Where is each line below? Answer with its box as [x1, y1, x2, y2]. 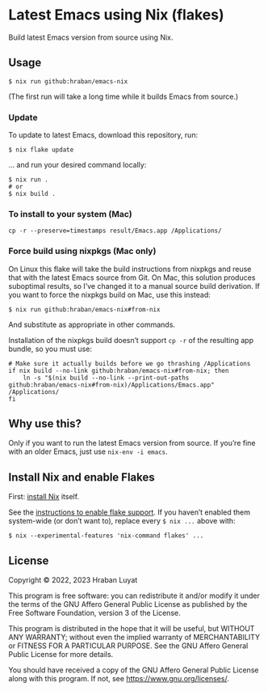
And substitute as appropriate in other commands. [8, 320, 176, 329]
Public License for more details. [8, 650, 114, 659]
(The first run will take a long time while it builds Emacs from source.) [8, 91, 239, 101]
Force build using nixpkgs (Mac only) [8, 245, 157, 256]
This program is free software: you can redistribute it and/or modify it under [8, 591, 260, 600]
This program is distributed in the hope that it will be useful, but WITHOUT [8, 624, 255, 634]
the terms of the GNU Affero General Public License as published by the [8, 600, 248, 609]
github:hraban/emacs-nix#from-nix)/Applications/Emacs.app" [8, 380, 216, 389]
